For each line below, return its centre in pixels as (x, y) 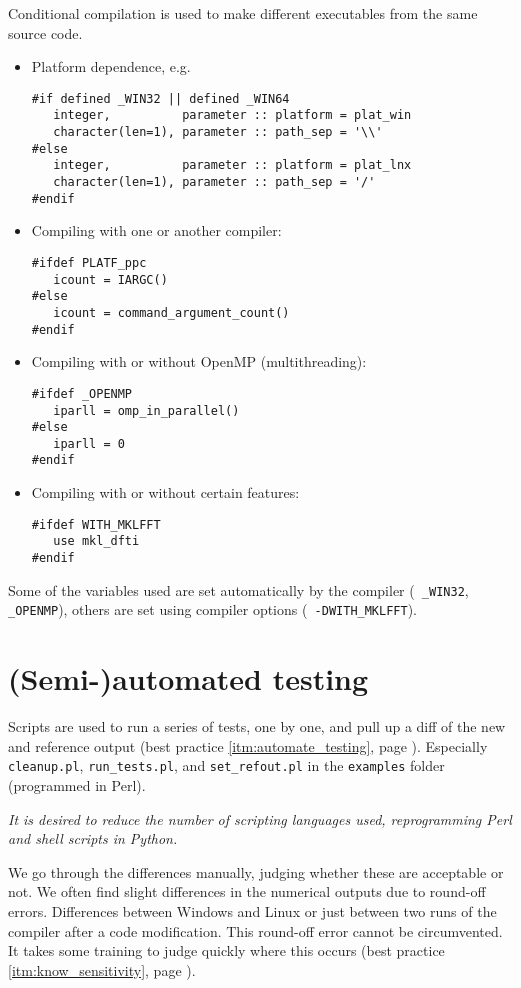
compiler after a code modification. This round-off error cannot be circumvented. (255, 930)
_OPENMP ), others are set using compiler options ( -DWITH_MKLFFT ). (213, 609)
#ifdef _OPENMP (82, 393)
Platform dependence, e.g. (111, 66)
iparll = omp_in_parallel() (146, 410)
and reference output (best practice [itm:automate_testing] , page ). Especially (248, 745)
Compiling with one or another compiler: (156, 230)
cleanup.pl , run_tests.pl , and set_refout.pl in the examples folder (226, 765)
